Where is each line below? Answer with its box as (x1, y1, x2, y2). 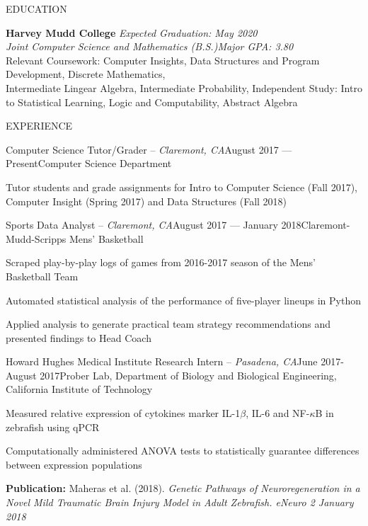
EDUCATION (6, 1, 67, 16)
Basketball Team (6, 268, 79, 283)
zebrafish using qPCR (6, 419, 100, 434)
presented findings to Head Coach (6, 330, 151, 345)
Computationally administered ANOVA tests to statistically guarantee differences (6, 443, 360, 458)
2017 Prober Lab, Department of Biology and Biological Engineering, (40, 367, 337, 382)
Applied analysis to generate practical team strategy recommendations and (6, 316, 330, 331)
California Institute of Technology (6, 382, 153, 396)
